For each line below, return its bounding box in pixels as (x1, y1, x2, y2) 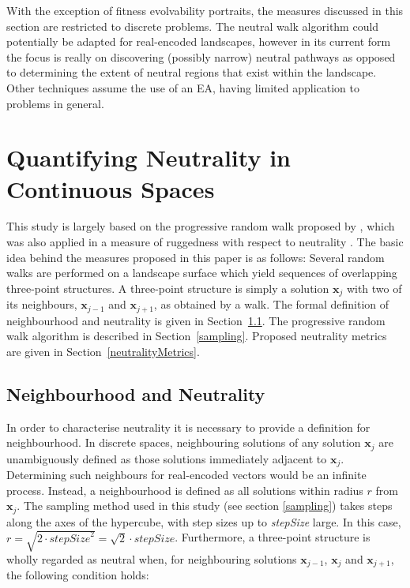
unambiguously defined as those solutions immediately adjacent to (6, 450, 327, 466)
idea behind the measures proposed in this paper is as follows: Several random (6, 249, 385, 265)
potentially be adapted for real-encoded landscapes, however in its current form (6, 33, 391, 50)
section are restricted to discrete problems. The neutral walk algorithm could (6, 17, 379, 34)
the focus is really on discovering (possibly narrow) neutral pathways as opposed (6, 48, 396, 65)
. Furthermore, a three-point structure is (175, 529, 371, 545)
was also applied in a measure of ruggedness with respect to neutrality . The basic (6, 234, 404, 250)
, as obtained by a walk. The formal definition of (153, 296, 389, 313)
